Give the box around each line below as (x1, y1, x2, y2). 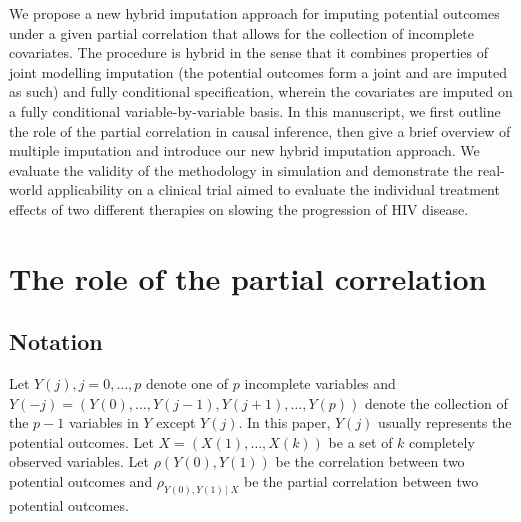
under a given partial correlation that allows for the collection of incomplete (9, 22, 475, 43)
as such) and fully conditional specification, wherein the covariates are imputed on (9, 81, 513, 102)
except (156, 412, 196, 433)
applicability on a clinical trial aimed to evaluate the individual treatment (47, 179, 500, 200)
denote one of (146, 373, 229, 394)
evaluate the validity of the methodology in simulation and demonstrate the (9, 159, 473, 180)
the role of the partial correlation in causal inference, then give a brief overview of (9, 120, 511, 141)
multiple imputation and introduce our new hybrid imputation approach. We (9, 140, 480, 161)
